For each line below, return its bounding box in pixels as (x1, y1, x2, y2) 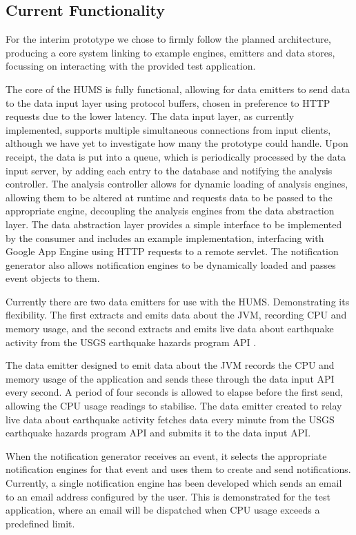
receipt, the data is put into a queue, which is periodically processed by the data (6, 149, 346, 163)
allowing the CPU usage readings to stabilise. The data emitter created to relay (6, 398, 342, 413)
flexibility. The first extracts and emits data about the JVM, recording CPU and (6, 307, 347, 322)
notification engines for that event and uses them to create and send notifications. (6, 462, 351, 476)
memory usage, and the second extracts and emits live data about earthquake (6, 321, 334, 336)
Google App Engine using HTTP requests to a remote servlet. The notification (6, 244, 339, 259)
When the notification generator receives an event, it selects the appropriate (6, 448, 327, 463)
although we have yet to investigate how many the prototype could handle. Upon (6, 136, 348, 150)
